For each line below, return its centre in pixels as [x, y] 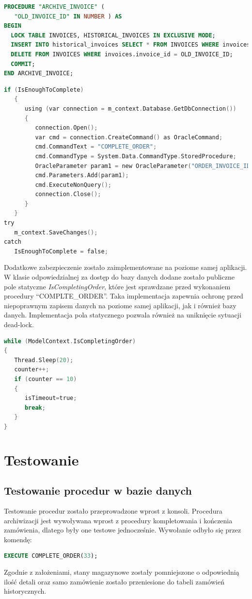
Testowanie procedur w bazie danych [98, 491]
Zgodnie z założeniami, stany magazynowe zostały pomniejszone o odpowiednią [122, 572]
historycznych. [25, 591]
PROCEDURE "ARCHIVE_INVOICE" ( [54, 7]
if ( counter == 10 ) [46, 379]
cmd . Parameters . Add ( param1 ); [82, 175]
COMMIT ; [23, 64]
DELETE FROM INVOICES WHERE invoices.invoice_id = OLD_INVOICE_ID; [122, 54]
